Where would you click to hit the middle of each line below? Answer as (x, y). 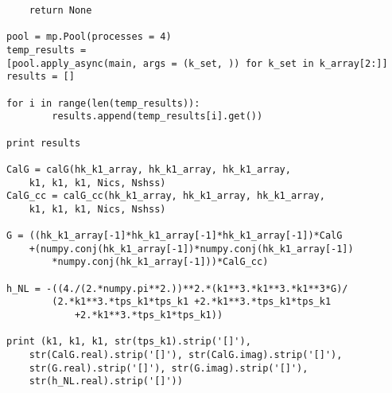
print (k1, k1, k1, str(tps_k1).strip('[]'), (129, 342)
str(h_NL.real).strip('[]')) (106, 381)
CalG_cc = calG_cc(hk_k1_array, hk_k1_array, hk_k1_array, (166, 196)
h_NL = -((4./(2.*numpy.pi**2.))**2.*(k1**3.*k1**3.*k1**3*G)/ (177, 288)
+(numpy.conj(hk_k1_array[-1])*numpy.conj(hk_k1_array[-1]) (191, 249)
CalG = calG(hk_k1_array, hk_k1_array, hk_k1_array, (149, 169)
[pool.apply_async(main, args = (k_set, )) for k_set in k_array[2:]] (197, 63)
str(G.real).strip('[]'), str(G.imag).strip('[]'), (169, 368)
